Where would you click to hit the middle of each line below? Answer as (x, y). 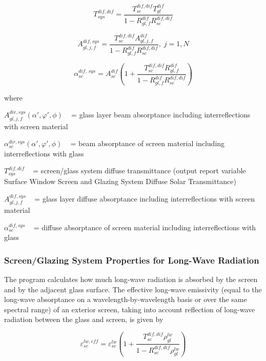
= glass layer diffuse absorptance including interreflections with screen (145, 198)
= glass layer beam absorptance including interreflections (161, 115)
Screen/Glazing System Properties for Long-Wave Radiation (132, 260)
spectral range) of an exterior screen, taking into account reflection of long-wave (130, 309)
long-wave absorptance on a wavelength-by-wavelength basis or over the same (126, 299)
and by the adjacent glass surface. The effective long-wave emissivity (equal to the (133, 289)
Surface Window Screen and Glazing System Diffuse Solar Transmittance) (120, 181)
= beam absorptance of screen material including (148, 143)
